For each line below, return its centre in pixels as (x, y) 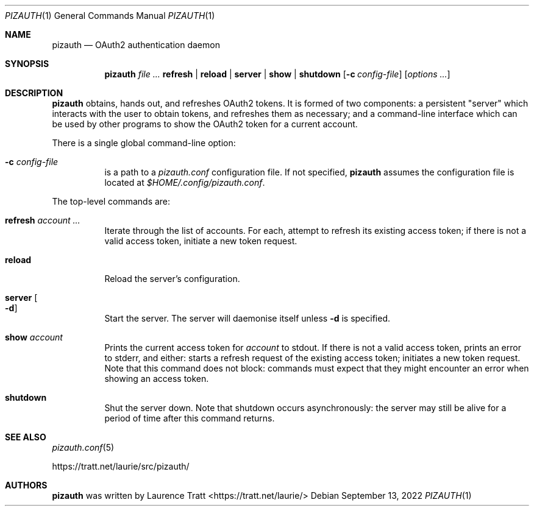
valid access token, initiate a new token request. (201, 241)
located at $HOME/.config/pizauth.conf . (185, 182)
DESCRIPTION (34, 93)
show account (34, 337)
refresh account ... (43, 220)
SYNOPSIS (27, 64)
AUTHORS (26, 485)
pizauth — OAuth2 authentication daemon (136, 45)
